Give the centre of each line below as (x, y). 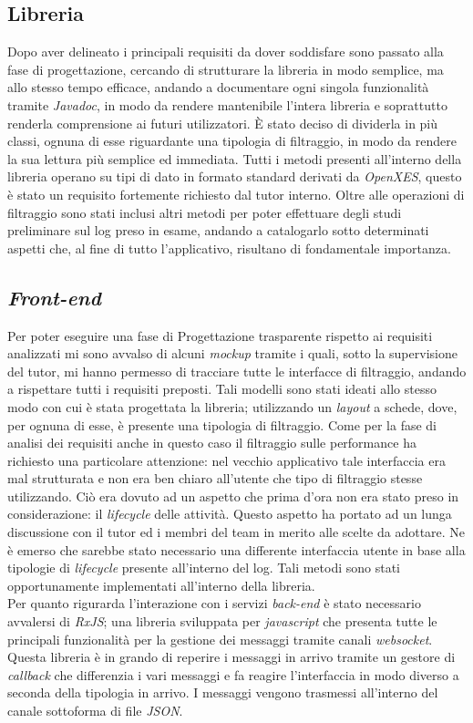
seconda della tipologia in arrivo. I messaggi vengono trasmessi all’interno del (223, 692)
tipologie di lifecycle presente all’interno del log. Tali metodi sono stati (204, 568)
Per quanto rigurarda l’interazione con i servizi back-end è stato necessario (214, 603)
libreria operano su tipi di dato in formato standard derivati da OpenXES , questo (235, 176)
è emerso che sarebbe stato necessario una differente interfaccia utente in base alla (236, 549)
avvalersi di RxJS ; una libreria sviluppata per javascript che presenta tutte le (222, 621)
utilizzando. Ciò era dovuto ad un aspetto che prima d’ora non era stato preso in (233, 496)
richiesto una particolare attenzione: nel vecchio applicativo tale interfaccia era (226, 460)
